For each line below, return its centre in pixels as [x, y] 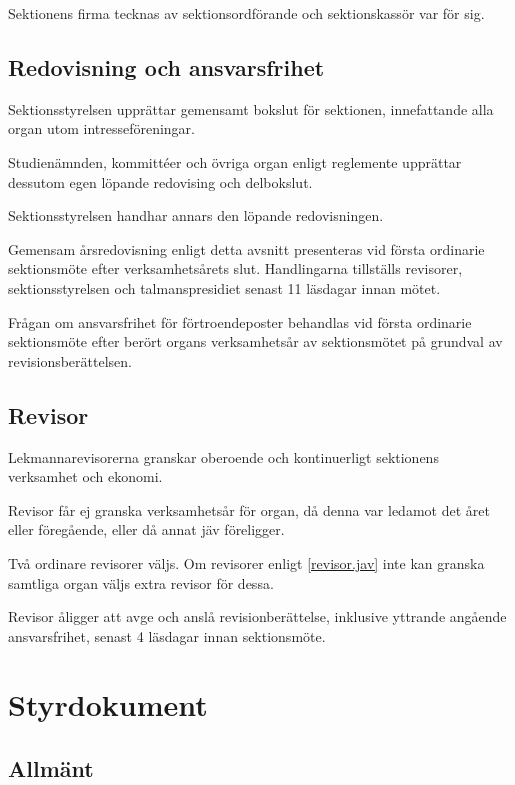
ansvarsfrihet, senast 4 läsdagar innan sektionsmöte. [167, 635]
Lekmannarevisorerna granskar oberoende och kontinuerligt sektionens [223, 456]
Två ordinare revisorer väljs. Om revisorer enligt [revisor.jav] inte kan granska [246, 562]
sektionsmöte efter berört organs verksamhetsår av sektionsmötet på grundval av [255, 341]
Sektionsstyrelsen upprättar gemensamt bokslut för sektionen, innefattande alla [251, 108]
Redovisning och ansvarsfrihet [166, 66]
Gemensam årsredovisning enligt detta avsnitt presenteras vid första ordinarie [246, 248]
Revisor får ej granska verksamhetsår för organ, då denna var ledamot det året [249, 509]
